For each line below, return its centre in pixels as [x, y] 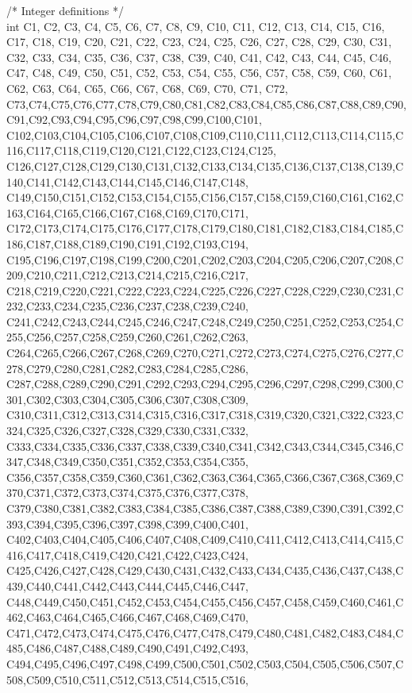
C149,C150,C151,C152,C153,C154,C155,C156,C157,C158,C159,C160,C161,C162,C [205, 197]
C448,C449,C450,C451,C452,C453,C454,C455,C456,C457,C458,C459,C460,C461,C [205, 601]
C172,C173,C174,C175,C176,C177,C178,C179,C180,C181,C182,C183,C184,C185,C [205, 228]
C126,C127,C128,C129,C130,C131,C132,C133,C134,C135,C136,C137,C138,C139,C [205, 166]
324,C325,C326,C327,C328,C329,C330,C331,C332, [127, 431]
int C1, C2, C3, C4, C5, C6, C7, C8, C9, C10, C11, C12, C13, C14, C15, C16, [196, 26]
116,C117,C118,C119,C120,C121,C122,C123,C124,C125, [141, 150]
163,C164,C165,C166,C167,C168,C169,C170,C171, [127, 212]
